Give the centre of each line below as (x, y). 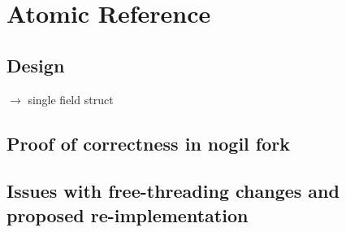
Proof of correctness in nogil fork (148, 143)
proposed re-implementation (128, 214)
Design (36, 65)
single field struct (71, 99)
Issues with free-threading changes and (173, 191)
